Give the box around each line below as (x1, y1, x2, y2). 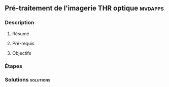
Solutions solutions (5, 76, 51, 83)
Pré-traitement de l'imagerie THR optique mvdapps (5, 4, 164, 13)
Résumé (12, 30, 29, 37)
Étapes (5, 62, 22, 69)
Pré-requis (12, 40, 35, 46)
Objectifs (12, 50, 31, 56)
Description (5, 19, 35, 26)
